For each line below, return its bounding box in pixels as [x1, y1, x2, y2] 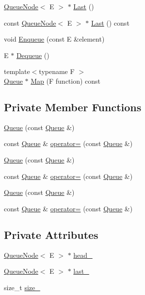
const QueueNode [4, 17, 56, 28]
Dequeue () [16, 50, 49, 60]
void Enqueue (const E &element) [4, 34, 105, 44]
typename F [39, 66, 75, 76]
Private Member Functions [4, 99, 142, 114]
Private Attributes [4, 227, 98, 242]
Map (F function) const [31, 75, 101, 86]
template [4, 66, 30, 76]
